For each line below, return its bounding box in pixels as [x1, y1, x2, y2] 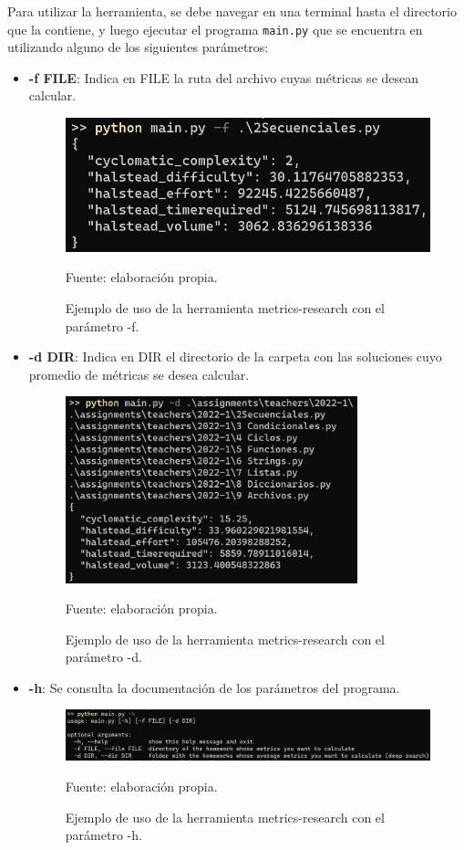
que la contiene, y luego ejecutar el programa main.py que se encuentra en [7, 19, 423, 38]
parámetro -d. [65, 647, 142, 666]
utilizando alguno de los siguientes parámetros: [7, 37, 269, 57]
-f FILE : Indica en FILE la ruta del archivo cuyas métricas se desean [28, 68, 419, 87]
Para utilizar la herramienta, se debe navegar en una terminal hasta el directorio [7, 2, 457, 20]
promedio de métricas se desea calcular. [28, 364, 250, 383]
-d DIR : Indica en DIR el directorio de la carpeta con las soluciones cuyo [28, 347, 442, 366]
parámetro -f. [65, 316, 139, 335]
